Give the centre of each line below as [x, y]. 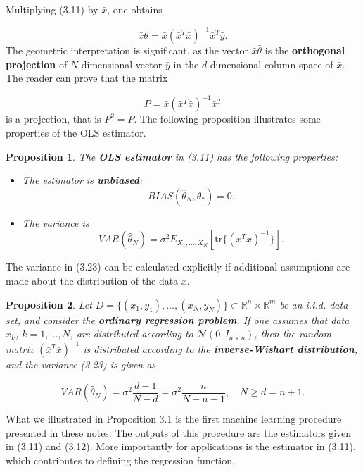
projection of [37, 64]
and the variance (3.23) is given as [81, 365]
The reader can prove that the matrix [87, 78]
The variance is [56, 222]
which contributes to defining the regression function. [120, 460]
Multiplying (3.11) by [52, 9]
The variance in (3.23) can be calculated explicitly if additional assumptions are [178, 267]
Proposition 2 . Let [49, 304]
